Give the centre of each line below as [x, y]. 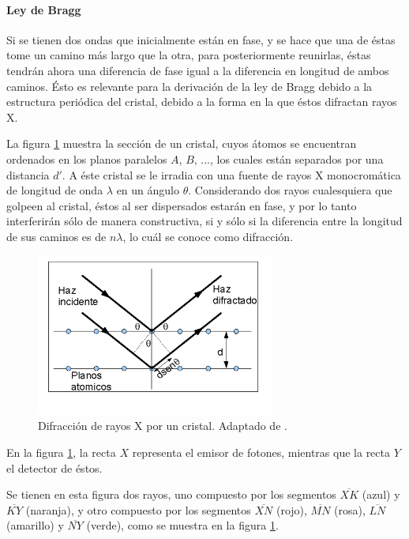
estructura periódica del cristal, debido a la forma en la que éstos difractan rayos [202, 102]
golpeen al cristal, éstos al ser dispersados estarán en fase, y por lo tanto [182, 205]
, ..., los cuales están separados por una [289, 158]
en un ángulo [148, 190]
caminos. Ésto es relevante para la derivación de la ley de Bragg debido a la [189, 86]
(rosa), [350, 509]
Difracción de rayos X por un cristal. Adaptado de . [163, 426]
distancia [28, 174]
